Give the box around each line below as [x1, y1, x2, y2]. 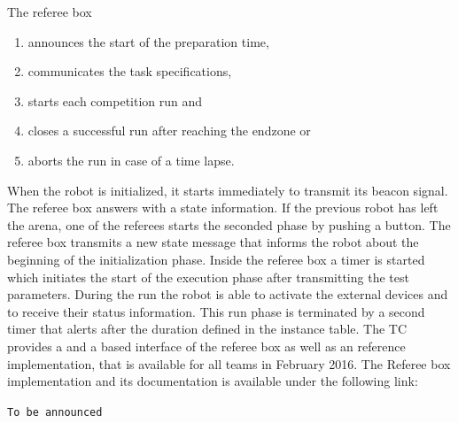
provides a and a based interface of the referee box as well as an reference [7, 336, 406, 355]
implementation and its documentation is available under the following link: [7, 372, 418, 390]
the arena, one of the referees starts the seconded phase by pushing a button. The [7, 215, 451, 234]
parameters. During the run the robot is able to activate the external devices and [7, 285, 448, 304]
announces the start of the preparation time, [27, 32, 269, 50]
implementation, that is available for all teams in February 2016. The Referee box [7, 354, 451, 373]
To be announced [7, 405, 103, 419]
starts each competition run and [27, 91, 203, 110]
